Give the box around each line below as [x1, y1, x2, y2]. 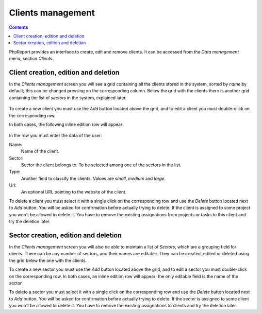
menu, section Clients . [9, 56, 54, 62]
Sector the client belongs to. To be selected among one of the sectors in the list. [21, 162, 181, 168]
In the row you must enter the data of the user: [9, 133, 102, 139]
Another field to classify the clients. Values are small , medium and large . [21, 175, 166, 181]
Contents [9, 24, 29, 30]
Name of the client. [21, 148, 60, 154]
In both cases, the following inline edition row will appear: [9, 122, 124, 127]
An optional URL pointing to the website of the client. [21, 189, 127, 195]
